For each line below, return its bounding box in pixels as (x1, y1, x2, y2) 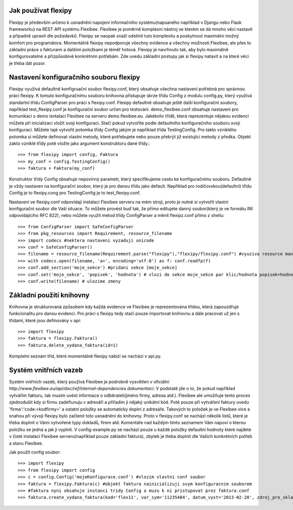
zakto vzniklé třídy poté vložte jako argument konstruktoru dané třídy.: (9, 140, 150, 146)
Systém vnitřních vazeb (9, 366, 83, 374)
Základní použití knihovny (9, 291, 90, 299)
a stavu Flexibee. (9, 440, 43, 446)
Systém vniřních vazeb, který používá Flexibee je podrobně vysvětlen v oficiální (9, 379, 169, 385)
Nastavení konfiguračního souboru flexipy (9, 73, 140, 81)
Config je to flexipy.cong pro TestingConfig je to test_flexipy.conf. (9, 190, 141, 196)
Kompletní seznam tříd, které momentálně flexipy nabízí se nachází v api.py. (9, 353, 162, 359)
